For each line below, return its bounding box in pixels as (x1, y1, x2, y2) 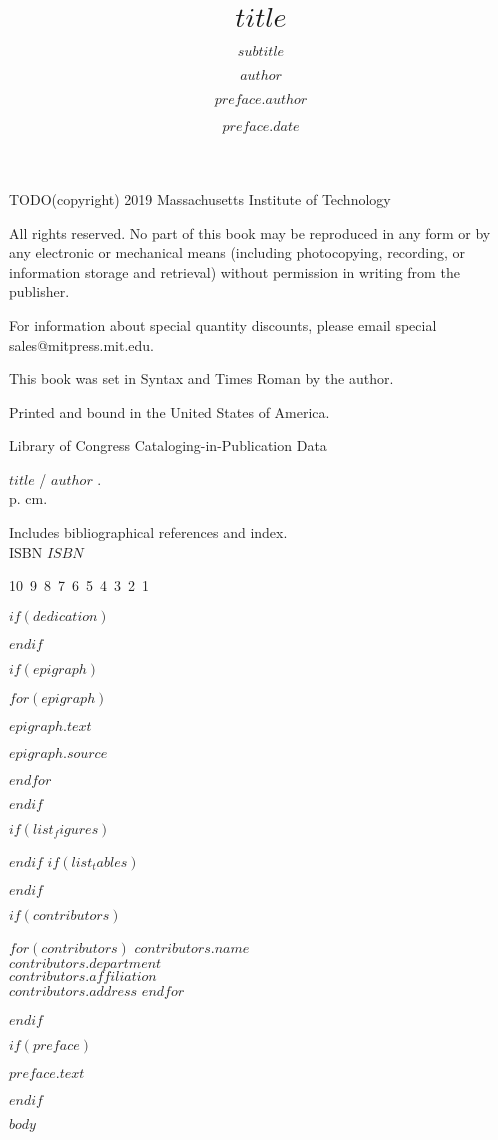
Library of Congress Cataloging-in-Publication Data (9, 435, 327, 456)
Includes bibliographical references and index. (9, 522, 288, 543)
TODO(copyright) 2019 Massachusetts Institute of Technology (9, 188, 391, 209)
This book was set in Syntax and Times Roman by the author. (9, 368, 394, 389)
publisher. (9, 281, 70, 302)
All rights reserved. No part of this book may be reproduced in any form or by (9, 222, 491, 243)
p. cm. (9, 488, 48, 509)
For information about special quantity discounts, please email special (9, 314, 437, 335)
